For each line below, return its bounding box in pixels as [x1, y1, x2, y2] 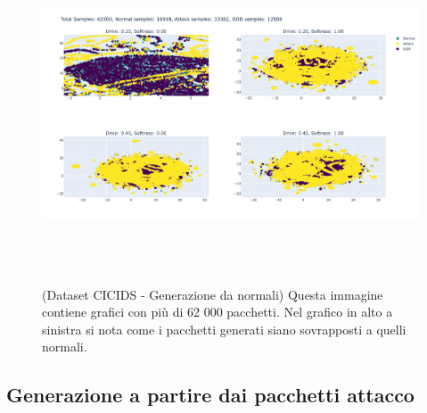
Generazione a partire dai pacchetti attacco [6, 381, 415, 409]
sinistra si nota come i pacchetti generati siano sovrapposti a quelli [42, 319, 406, 338]
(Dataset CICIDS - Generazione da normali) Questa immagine [42, 285, 383, 303]
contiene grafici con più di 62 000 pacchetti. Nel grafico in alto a [42, 302, 393, 321]
